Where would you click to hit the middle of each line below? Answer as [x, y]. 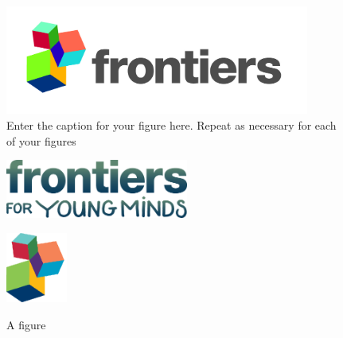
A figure [26, 324]
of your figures [41, 140]
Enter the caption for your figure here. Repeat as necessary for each [171, 125]
